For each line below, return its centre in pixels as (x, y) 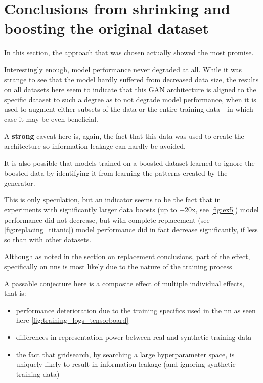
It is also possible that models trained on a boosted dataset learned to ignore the (129, 163)
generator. (20, 182)
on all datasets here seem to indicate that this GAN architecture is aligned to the (130, 89)
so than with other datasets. (48, 239)
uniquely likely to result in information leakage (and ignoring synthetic (126, 364)
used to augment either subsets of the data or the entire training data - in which (129, 109)
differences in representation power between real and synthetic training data (134, 337)
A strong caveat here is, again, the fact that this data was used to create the (124, 136)
